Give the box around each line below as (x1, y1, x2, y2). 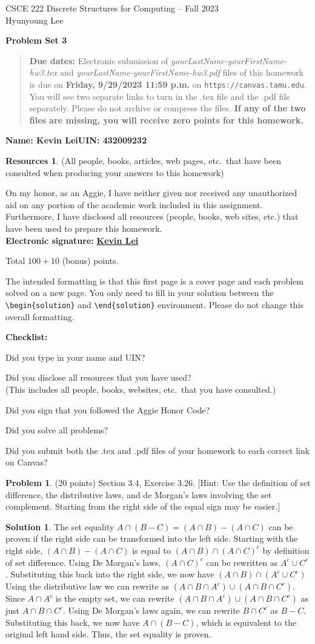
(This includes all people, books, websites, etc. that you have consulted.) (5, 383, 276, 395)
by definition (262, 544, 310, 556)
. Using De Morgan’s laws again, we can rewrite (63, 604, 240, 617)
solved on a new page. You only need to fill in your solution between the (5, 286, 274, 299)
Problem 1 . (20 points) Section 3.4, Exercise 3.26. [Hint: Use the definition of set (5, 476, 311, 488)
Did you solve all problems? (5, 424, 108, 436)
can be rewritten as (206, 556, 278, 568)
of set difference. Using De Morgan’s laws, (5, 556, 161, 568)
